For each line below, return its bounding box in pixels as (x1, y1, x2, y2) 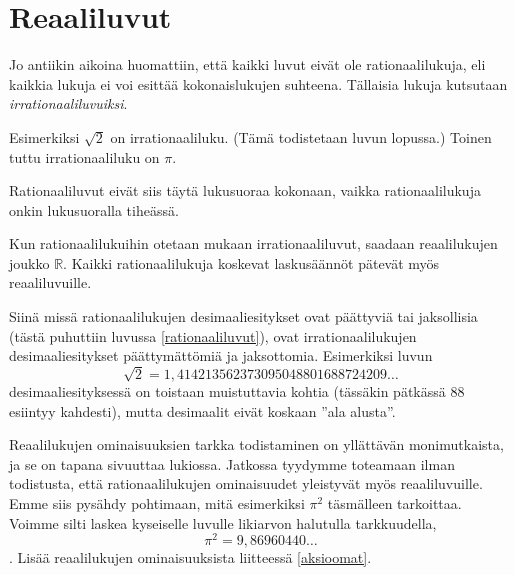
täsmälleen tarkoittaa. (327, 492, 462, 513)
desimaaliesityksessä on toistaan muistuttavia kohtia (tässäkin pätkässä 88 (9, 381, 465, 401)
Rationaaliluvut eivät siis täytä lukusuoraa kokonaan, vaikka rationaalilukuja (9, 180, 481, 201)
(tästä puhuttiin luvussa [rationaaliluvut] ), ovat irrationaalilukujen (9, 325, 417, 346)
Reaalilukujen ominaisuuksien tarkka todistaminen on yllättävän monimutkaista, (9, 434, 504, 455)
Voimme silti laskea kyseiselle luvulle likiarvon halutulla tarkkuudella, (9, 512, 437, 533)
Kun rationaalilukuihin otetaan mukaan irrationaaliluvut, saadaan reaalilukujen (9, 233, 498, 254)
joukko (9, 252, 50, 273)
